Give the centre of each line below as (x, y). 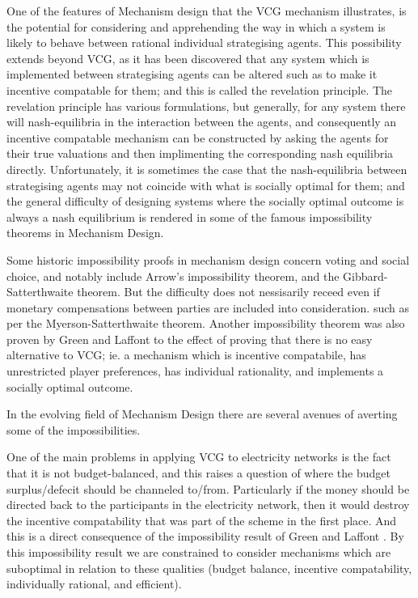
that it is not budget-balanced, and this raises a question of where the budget (198, 473)
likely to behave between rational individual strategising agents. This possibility (204, 42)
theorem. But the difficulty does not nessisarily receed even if (228, 292)
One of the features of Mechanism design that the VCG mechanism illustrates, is (207, 11)
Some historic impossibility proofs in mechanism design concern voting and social (208, 259)
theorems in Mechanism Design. (85, 233)
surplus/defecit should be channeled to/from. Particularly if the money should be (208, 488)
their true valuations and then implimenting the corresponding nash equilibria (200, 153)
